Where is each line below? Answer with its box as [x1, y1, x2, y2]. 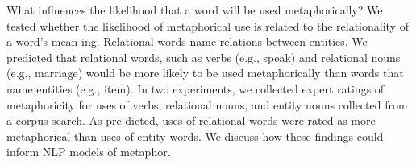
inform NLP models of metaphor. [6, 143, 171, 160]
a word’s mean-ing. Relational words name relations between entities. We [6, 33, 368, 50]
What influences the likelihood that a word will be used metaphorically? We [6, 2, 383, 18]
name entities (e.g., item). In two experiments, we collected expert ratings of [6, 80, 385, 97]
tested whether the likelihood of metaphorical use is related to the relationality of [6, 17, 409, 34]
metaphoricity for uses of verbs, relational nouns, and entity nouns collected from [6, 96, 408, 113]
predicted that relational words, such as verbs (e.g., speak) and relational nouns [6, 48, 401, 65]
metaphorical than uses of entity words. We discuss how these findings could [6, 127, 384, 144]
